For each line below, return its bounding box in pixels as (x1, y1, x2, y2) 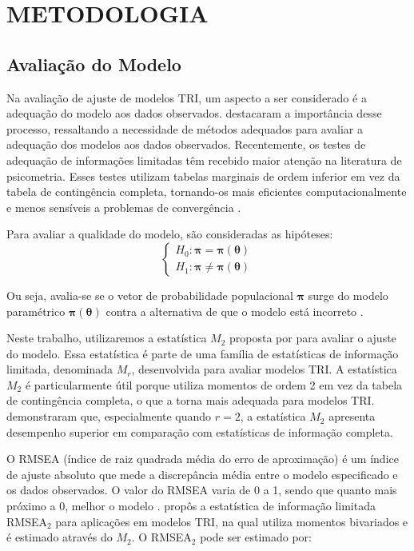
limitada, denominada (6, 361, 113, 377)
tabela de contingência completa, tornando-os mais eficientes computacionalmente (6, 183, 407, 200)
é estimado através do (6, 529, 113, 545)
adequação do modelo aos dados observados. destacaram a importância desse (6, 105, 382, 122)
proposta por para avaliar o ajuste (229, 329, 396, 346)
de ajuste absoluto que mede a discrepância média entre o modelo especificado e (6, 465, 398, 482)
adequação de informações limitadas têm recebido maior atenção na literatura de (6, 151, 402, 168)
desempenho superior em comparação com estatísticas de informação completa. (6, 423, 393, 440)
